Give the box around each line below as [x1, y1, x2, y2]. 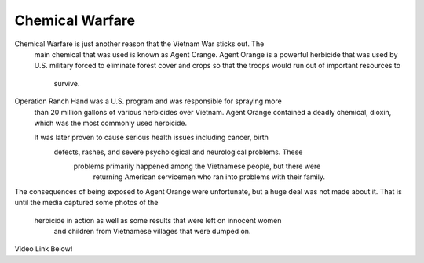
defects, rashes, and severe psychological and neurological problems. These [53, 147, 303, 157]
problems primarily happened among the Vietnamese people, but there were [73, 161, 321, 171]
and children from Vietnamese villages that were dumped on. [53, 227, 251, 236]
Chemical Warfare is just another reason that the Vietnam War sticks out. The [14, 39, 265, 49]
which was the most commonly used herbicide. [34, 118, 188, 128]
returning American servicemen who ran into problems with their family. [93, 172, 326, 182]
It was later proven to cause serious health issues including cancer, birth [34, 133, 269, 142]
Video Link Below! [14, 244, 73, 254]
